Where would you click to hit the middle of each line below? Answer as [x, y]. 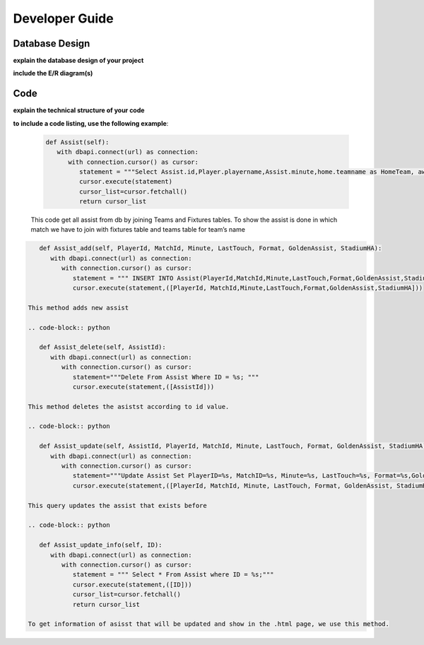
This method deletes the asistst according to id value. [129, 407]
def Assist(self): [77, 142]
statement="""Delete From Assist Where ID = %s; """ [166, 377]
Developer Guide [63, 18]
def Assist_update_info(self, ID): [101, 545]
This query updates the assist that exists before [118, 505]
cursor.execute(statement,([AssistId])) [143, 386]
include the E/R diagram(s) [53, 73]
